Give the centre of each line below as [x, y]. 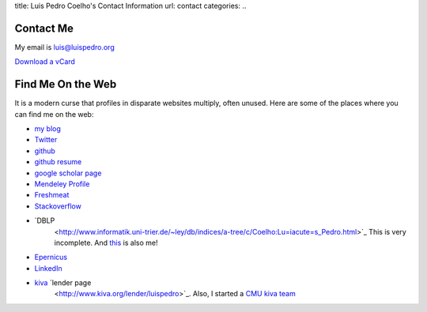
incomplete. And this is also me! [106, 242]
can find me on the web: [54, 114]
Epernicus [51, 257]
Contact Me [44, 28]
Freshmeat [52, 195]
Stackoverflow [58, 206]
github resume [58, 162]
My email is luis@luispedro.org [64, 47]
